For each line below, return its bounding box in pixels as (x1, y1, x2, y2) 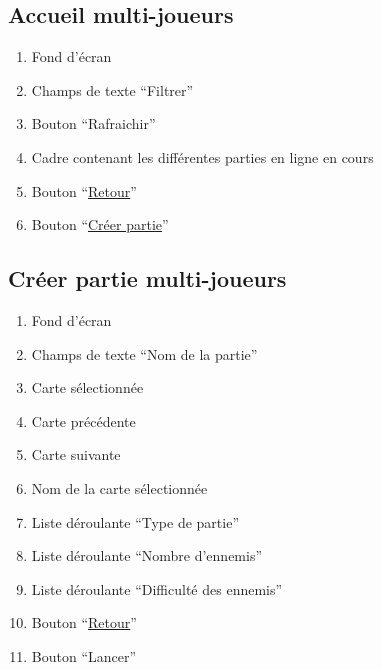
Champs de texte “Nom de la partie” (31, 343, 258, 364)
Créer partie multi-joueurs (8, 263, 287, 294)
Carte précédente (31, 410, 136, 431)
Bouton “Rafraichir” (31, 113, 156, 134)
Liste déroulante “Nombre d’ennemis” (31, 545, 263, 566)
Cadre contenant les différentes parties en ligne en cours (31, 146, 374, 167)
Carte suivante (31, 444, 121, 465)
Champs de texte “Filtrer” (31, 79, 194, 100)
